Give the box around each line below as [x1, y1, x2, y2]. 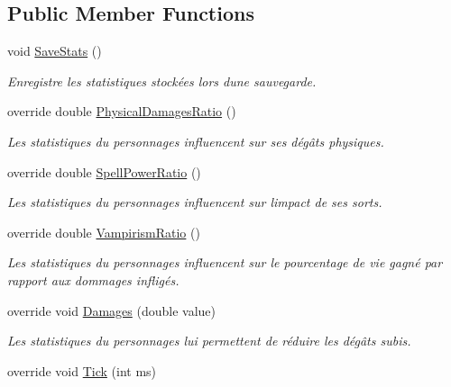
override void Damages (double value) [7, 301, 216, 319]
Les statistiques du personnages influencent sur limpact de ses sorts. [7, 193, 382, 211]
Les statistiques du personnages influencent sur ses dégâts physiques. [7, 131, 384, 150]
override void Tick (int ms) [7, 361, 157, 380]
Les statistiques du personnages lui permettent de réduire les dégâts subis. [7, 331, 411, 350]
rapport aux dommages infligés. [7, 270, 179, 289]
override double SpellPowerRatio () [7, 162, 201, 181]
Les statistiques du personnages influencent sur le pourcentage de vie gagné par [7, 253, 443, 272]
